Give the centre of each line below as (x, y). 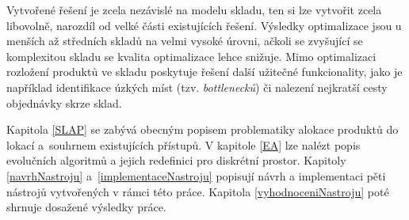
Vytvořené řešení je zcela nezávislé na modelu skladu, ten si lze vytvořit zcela (194, 9)
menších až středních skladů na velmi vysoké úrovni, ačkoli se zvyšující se (185, 41)
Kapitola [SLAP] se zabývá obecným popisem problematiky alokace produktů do (203, 129)
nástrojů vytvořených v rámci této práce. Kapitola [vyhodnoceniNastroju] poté (198, 191)
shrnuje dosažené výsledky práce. (86, 207)
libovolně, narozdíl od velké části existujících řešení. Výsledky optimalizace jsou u (204, 25)
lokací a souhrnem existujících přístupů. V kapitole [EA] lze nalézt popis (183, 144)
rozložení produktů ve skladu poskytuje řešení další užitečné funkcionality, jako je (204, 72)
